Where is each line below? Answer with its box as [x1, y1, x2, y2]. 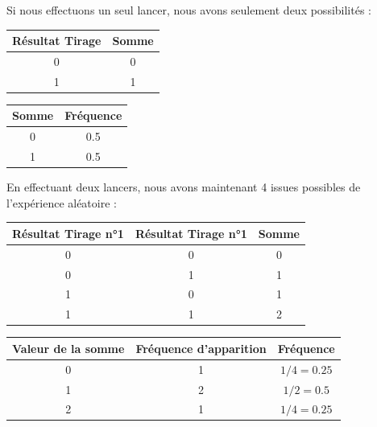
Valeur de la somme [12, 339, 125, 356]
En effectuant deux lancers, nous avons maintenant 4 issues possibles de [6, 179, 361, 195]
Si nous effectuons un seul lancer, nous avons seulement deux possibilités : [6, 2, 371, 18]
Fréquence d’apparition [135, 339, 267, 356]
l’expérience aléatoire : [6, 194, 117, 211]
